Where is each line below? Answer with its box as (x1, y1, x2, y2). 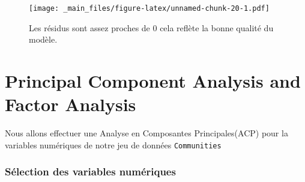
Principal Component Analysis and (5, 68, 301, 93)
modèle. (29, 33, 58, 46)
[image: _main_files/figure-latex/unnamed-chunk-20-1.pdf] (29, 4, 270, 13)
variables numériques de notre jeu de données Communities (5, 138, 222, 151)
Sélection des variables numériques (5, 164, 176, 179)
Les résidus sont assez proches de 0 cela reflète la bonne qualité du (29, 21, 274, 34)
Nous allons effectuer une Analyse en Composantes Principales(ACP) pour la (5, 127, 288, 139)
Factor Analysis (5, 92, 136, 117)
